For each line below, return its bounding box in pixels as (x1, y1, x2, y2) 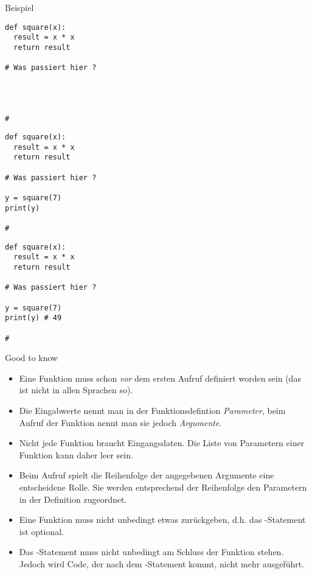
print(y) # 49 (5, 313, 62, 323)
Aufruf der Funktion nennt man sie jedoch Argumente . (19, 416, 222, 429)
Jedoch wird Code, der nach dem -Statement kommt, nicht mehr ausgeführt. (19, 558, 305, 570)
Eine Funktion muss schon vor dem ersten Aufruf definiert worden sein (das (19, 371, 301, 384)
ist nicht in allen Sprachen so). (19, 383, 133, 396)
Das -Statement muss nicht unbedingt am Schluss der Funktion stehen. (19, 545, 284, 558)
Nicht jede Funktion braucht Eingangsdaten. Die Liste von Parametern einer (19, 436, 305, 449)
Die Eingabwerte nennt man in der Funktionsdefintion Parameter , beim (19, 404, 286, 417)
